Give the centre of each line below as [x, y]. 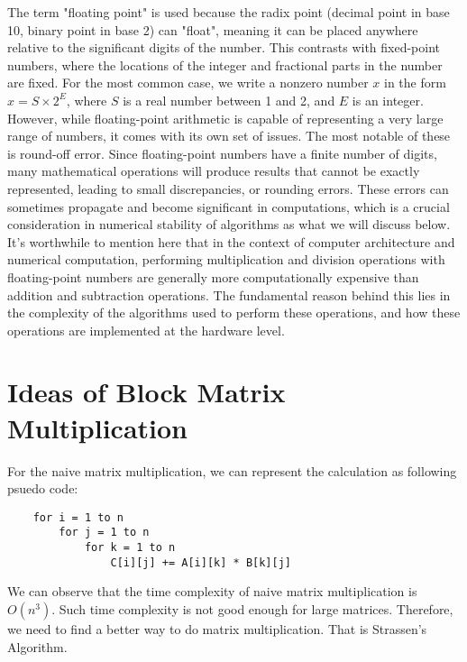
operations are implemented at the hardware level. [146, 330]
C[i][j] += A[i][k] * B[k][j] [201, 562]
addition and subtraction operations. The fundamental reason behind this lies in [229, 294]
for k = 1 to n [130, 548]
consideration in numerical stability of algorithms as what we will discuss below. [229, 224]
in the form [415, 83]
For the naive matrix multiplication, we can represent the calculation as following [232, 470]
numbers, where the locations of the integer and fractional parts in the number [225, 64]
